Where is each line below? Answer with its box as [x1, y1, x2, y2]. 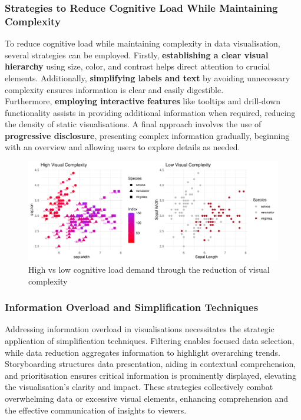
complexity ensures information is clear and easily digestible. [5, 83, 224, 95]
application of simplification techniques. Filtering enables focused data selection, [5, 335, 295, 347]
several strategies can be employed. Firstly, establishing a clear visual [5, 48, 269, 61]
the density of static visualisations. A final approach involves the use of [5, 118, 262, 130]
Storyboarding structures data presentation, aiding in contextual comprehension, [5, 358, 296, 370]
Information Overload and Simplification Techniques [5, 300, 259, 315]
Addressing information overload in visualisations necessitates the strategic [5, 323, 274, 335]
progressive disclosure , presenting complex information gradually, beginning [5, 129, 290, 141]
